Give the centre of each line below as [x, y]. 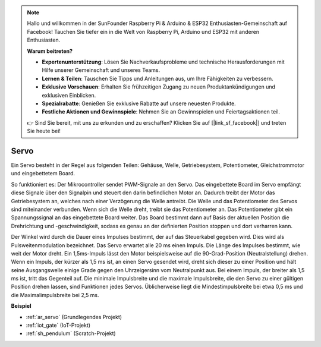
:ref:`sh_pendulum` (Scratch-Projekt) [71, 333]
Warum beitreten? [50, 51]
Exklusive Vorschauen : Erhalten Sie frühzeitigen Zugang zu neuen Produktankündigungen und [159, 87]
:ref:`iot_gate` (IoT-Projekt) [58, 325]
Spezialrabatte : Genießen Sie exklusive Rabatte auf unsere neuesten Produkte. [139, 103]
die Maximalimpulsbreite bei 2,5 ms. [55, 295]
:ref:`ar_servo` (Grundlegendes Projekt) [74, 317]
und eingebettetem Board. [43, 173]
